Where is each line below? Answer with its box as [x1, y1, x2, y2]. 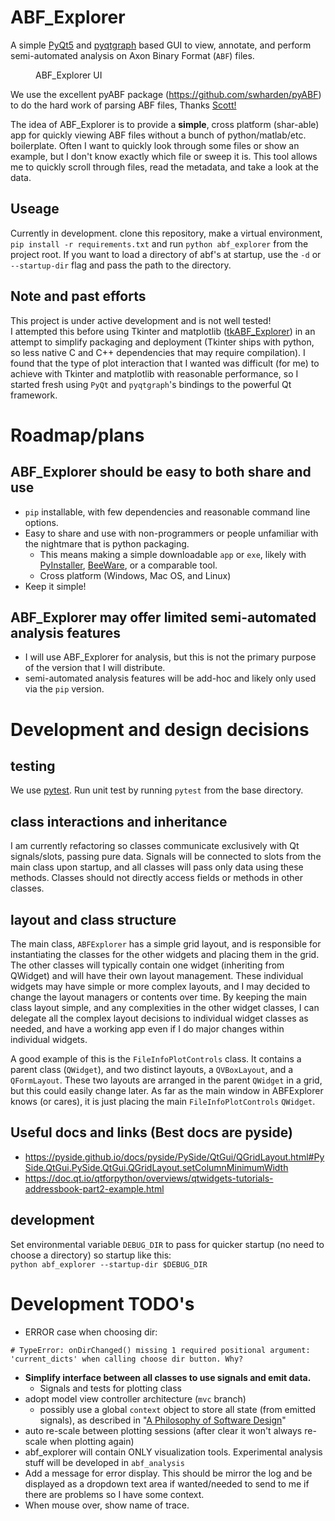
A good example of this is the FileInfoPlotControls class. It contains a [10, 1053, 302, 1065]
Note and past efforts [10, 288, 147, 305]
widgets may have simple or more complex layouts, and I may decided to [10, 981, 311, 992]
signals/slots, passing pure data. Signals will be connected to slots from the [10, 851, 322, 863]
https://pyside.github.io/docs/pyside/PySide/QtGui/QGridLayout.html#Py [24, 1151, 325, 1163]
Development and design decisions [10, 718, 310, 741]
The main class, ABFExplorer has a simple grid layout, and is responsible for [10, 938, 322, 950]
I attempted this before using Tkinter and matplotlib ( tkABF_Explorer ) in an [10, 325, 316, 337]
